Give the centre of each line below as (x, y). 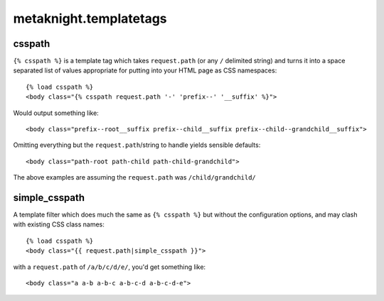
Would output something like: (56, 113)
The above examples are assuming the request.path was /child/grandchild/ (134, 177)
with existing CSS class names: (59, 224)
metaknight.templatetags (90, 18)
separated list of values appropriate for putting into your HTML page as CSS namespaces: (145, 70)
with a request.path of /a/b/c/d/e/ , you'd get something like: (110, 267)
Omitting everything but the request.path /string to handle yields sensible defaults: (137, 145)
